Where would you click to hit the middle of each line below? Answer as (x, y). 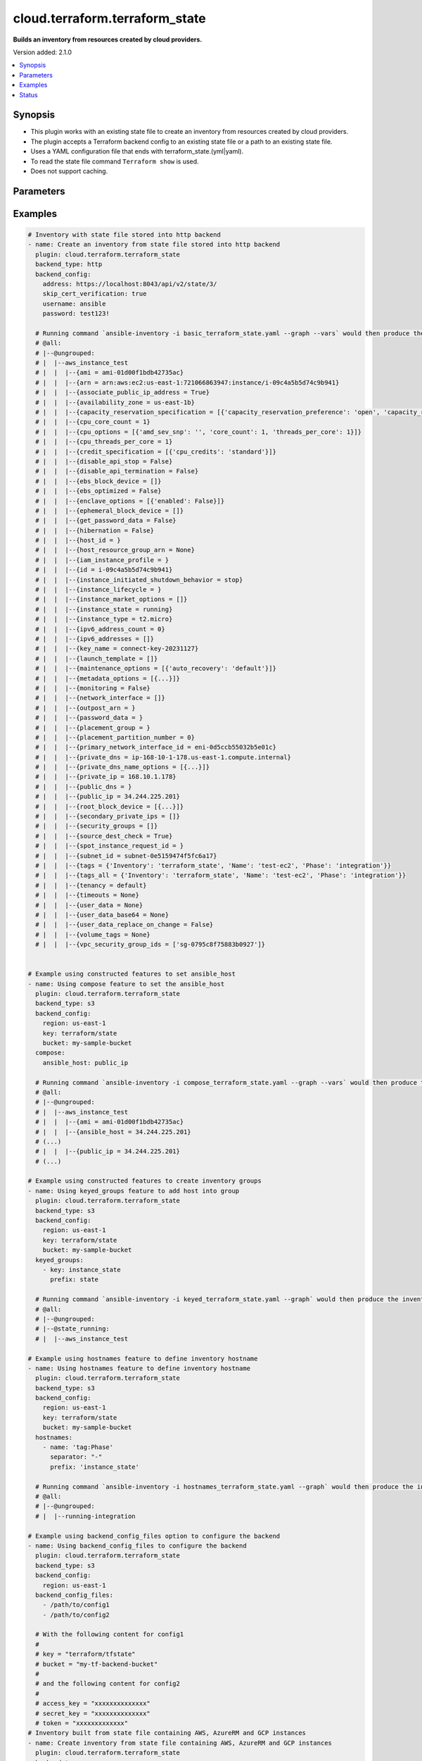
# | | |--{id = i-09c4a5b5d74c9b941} (104, 570)
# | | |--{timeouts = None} (88, 895)
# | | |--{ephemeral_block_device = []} (110, 510)
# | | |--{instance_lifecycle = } (98, 590)
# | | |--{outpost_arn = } (86, 708)
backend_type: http (69, 265)
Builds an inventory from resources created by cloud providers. (108, 39)
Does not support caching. (69, 171)
